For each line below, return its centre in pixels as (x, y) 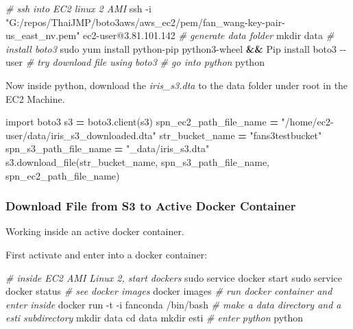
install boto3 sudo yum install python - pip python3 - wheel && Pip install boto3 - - (176, 48)
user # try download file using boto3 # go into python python (135, 62)
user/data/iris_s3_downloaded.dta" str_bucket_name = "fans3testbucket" (164, 135)
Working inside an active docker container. (95, 231)
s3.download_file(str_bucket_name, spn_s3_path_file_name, (137, 161)
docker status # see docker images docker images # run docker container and (169, 291)
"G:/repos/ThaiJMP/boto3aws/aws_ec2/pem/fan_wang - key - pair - (145, 22)
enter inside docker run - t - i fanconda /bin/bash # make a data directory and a (173, 304)
